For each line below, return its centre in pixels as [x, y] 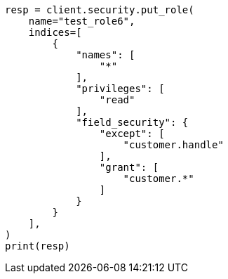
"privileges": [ [120, 89]
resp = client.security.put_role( [100, 10]
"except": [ [132, 134]
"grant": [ [129, 167]
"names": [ [106, 55]
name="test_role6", [82, 21]
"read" [117, 100]
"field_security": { [132, 122]
